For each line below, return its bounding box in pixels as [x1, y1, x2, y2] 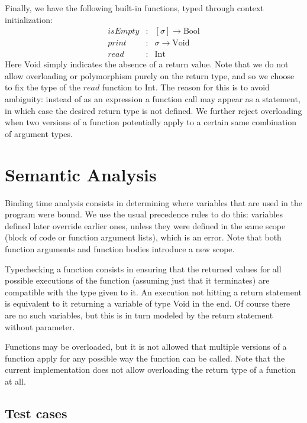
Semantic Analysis [5, 162, 157, 186]
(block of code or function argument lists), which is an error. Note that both [5, 231, 282, 243]
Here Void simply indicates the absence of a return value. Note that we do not [5, 58, 289, 70]
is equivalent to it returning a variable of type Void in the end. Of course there [5, 297, 290, 310]
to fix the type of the [5, 81, 80, 93]
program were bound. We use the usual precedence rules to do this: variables [5, 208, 283, 220]
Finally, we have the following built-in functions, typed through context [5, 2, 264, 14]
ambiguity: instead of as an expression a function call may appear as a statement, [5, 93, 300, 105]
